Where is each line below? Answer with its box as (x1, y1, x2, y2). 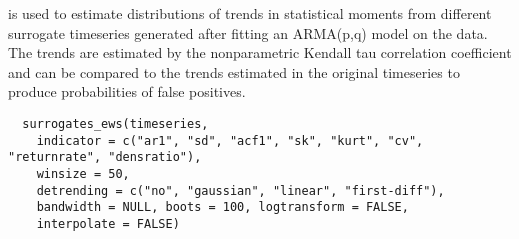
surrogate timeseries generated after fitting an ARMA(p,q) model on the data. (8, 22, 488, 43)
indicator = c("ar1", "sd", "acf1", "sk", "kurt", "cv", (36, 133, 424, 148)
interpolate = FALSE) (36, 216, 180, 231)
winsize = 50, (36, 166, 130, 181)
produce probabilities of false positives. (8, 81, 246, 102)
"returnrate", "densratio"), (8, 150, 202, 165)
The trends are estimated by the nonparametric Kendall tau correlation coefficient (8, 42, 512, 63)
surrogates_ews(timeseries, (22, 116, 209, 131)
